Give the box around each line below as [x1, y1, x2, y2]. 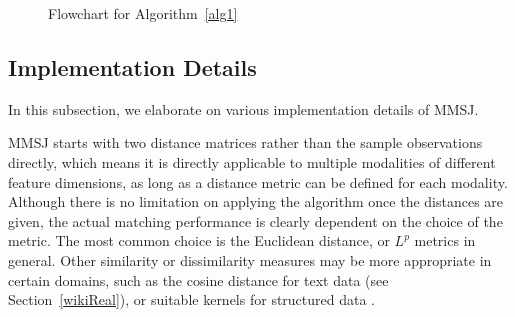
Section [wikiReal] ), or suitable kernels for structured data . [8, 289, 376, 310]
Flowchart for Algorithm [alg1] [48, 3, 238, 23]
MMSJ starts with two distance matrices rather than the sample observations [8, 132, 483, 153]
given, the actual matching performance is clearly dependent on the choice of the [8, 210, 503, 231]
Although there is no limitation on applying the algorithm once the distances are [8, 191, 504, 212]
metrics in [414, 230, 476, 251]
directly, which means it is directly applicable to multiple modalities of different [8, 151, 496, 172]
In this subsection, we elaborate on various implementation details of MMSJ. [8, 98, 479, 119]
